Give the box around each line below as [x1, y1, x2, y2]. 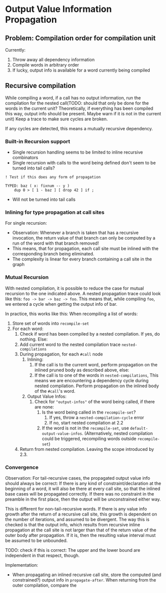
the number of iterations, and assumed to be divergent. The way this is [5, 516, 150, 522]
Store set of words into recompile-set [12, 320, 89, 326]
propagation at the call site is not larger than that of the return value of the [5, 527, 157, 533]
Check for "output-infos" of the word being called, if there [34, 399, 155, 405]
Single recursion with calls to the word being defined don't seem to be [12, 160, 156, 166]
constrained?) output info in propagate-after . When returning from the [12, 577, 156, 583]
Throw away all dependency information [12, 57, 95, 63]
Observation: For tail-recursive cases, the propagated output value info [5, 475, 150, 481]
